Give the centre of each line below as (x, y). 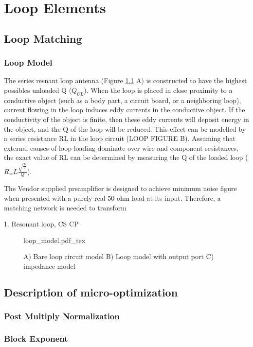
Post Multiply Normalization (62, 316)
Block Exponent (36, 338)
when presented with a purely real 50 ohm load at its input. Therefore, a (112, 198)
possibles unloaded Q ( (38, 90)
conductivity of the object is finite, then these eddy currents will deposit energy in (126, 119)
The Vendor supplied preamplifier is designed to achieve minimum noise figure (120, 188)
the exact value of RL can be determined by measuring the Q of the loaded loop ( (126, 157)
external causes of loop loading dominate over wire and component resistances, (121, 147)
